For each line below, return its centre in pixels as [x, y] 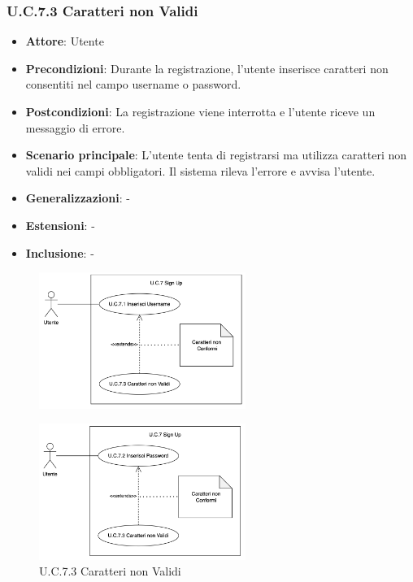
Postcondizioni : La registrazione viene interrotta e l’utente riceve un [200, 111]
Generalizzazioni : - [78, 198]
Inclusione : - [60, 252]
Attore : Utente [65, 41]
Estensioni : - [60, 225]
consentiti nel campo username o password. [133, 84]
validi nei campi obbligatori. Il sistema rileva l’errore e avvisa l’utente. [200, 170]
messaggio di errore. [75, 127]
